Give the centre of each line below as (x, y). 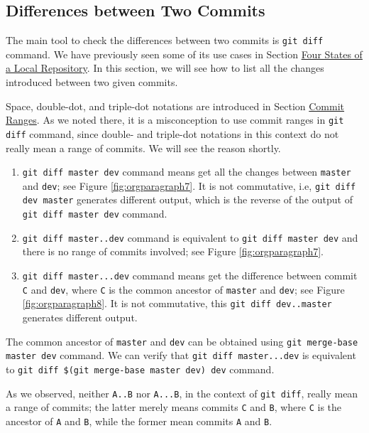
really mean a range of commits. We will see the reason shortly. (143, 148)
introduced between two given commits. (92, 82)
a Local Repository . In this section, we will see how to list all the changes (165, 68)
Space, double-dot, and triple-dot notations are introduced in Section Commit (175, 106)
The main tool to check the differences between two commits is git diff (165, 40)
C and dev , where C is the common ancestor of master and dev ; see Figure (183, 289)
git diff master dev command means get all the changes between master (187, 172)
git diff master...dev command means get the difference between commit (190, 276)
